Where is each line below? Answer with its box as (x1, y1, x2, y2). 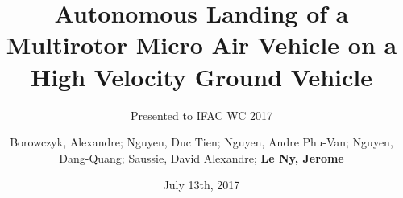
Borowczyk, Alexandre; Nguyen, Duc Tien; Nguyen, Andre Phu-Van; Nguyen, (10, 134, 393, 151)
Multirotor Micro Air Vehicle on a (6, 28, 397, 61)
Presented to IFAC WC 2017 (131, 106, 272, 123)
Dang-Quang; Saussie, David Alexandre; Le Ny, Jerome (59, 149, 344, 166)
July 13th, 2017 (163, 176, 240, 193)
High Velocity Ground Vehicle (30, 60, 373, 93)
